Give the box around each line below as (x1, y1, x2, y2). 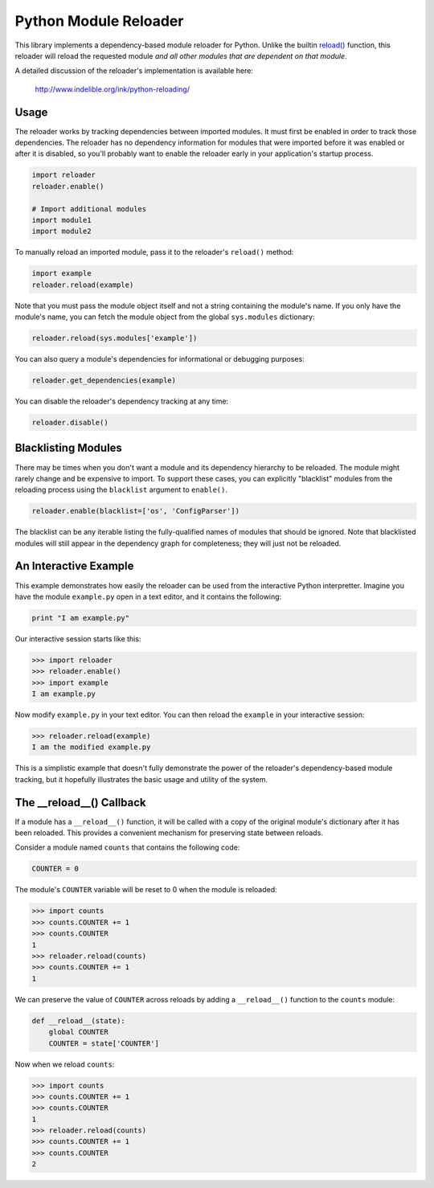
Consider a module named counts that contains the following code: (14, 842, 240, 852)
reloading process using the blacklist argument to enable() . (14, 485, 228, 494)
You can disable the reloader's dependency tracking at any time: (14, 396, 229, 406)
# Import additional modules (31, 204, 147, 213)
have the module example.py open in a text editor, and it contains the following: (14, 592, 282, 601)
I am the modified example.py (31, 743, 151, 752)
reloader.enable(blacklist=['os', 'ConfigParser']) (31, 506, 240, 516)
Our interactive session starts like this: (14, 633, 141, 643)
